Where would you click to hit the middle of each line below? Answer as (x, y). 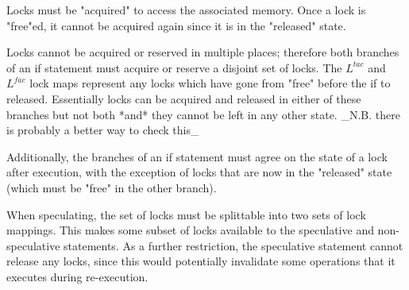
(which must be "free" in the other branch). (112, 187)
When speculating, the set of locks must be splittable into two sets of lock (186, 214)
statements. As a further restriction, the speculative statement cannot (233, 245)
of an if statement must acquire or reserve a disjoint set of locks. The (174, 67)
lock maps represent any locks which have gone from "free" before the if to (210, 83)
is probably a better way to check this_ (103, 130)
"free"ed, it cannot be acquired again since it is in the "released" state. (176, 25)
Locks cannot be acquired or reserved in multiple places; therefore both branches (203, 52)
